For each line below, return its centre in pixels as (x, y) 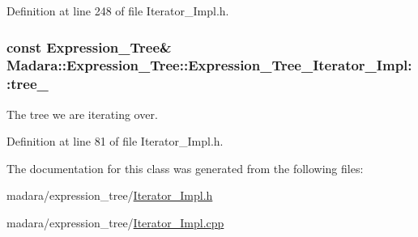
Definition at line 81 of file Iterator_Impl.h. (115, 141)
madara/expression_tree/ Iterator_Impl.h (110, 195)
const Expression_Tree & (89, 47)
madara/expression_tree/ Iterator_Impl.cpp (115, 223)
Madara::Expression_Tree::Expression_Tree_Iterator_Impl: (209, 65)
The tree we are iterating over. (82, 114)
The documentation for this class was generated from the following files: (185, 168)
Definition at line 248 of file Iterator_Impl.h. (118, 11)
